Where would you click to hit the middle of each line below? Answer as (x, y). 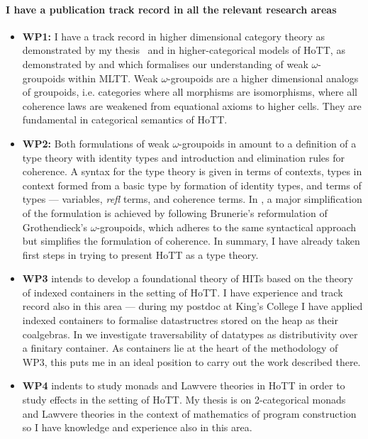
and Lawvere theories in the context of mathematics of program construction (189, 413)
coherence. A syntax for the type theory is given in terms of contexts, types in (192, 171)
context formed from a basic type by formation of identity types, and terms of (192, 185)
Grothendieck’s (55, 227)
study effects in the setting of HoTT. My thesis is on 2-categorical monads (184, 400)
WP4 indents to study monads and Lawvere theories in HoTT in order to (184, 385)
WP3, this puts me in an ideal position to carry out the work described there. (191, 361)
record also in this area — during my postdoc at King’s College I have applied (193, 306)
